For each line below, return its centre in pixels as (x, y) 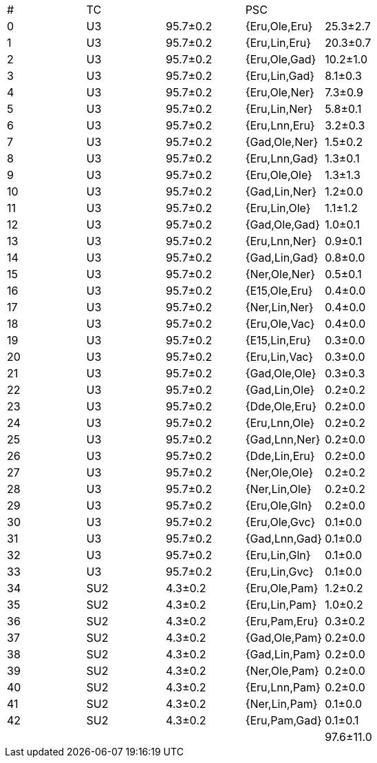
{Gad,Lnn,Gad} (284, 539)
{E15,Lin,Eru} (278, 340)
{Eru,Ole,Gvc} (280, 522)
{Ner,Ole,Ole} (279, 472)
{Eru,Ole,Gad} (281, 59)
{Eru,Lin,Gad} (280, 76)
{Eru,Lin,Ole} (278, 208)
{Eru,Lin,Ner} (279, 109)
